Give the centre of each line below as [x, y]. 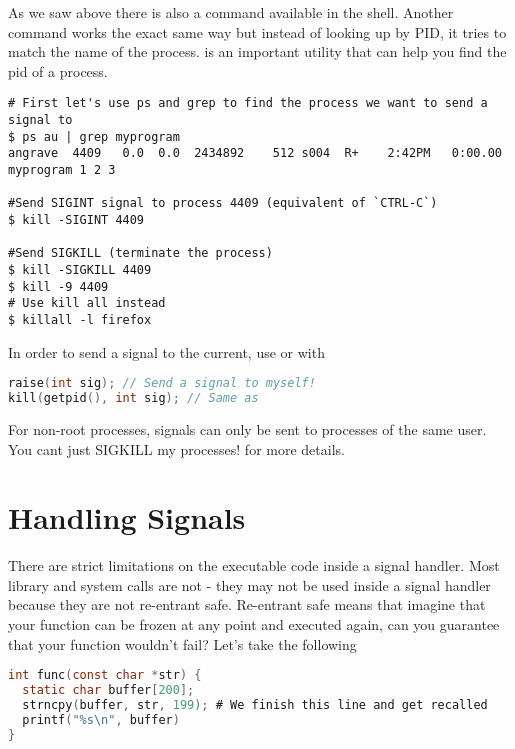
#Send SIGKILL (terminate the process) [140, 253]
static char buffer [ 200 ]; [108, 690]
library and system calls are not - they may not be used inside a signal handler [249, 584]
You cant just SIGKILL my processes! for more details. [176, 448]
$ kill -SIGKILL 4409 [80, 269]
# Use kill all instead [87, 303]
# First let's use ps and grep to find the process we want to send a [248, 103]
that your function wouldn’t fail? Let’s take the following [182, 643]
